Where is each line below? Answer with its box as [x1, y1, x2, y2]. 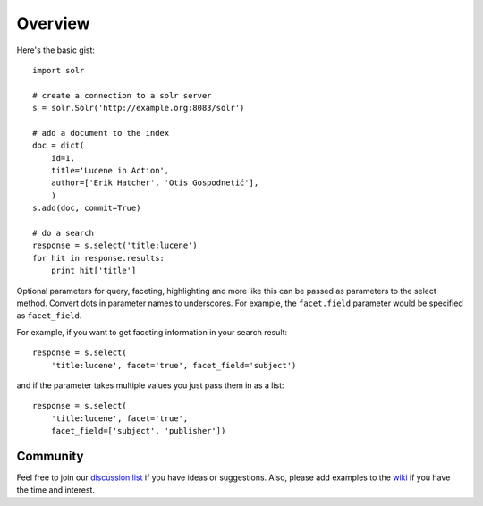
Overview [16, 13, 90, 33]
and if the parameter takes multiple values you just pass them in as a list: [16, 380, 285, 391]
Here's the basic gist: [16, 45, 96, 55]
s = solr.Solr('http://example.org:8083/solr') [32, 103, 245, 114]
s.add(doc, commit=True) [32, 203, 141, 214]
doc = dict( [32, 140, 85, 151]
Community [16, 448, 84, 464]
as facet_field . [16, 310, 82, 321]
